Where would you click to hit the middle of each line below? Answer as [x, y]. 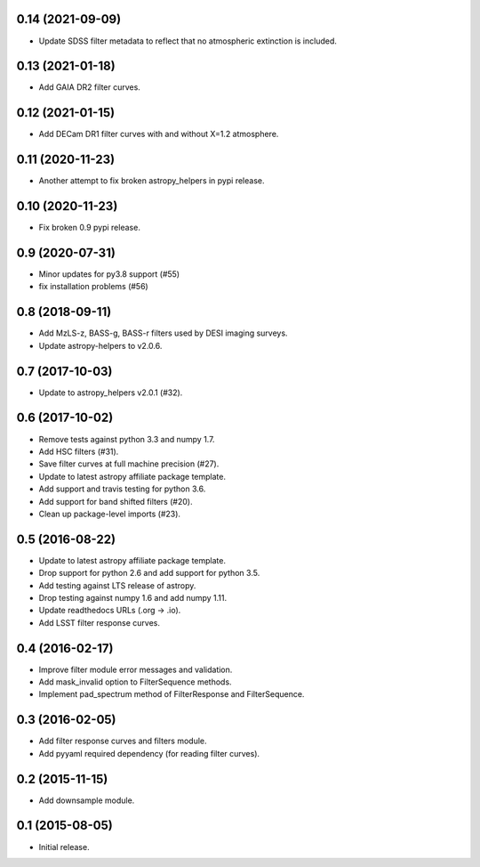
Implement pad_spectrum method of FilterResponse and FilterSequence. [172, 694]
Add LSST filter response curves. [99, 622]
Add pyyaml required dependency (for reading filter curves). [149, 753]
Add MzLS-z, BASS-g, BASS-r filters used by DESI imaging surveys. [163, 333]
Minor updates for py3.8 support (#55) [109, 274]
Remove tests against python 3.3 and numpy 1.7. [127, 439]
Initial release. [64, 847]
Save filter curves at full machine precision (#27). [129, 464]
